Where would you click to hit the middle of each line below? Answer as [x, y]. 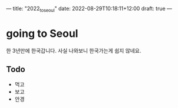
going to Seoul [42, 33]
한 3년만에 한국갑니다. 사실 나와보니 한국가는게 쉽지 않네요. [74, 50]
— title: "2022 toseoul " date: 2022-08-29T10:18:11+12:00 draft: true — [89, 9]
